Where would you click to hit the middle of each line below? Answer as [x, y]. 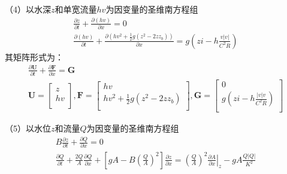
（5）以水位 [28, 128]
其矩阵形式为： [34, 57]
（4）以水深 [28, 9]
